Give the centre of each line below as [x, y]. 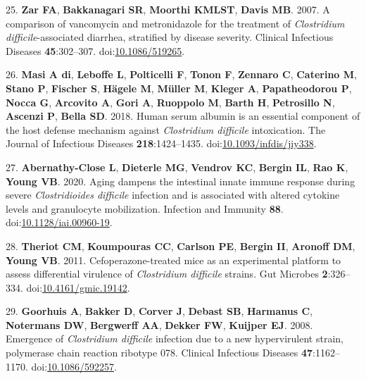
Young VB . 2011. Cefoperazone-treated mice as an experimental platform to [173, 260]
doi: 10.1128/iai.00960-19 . [59, 222]
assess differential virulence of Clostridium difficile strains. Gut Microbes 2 [167, 274]
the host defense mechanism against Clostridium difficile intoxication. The [166, 129]
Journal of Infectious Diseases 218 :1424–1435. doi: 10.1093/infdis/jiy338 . [161, 143]
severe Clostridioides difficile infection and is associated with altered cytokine [173, 195]
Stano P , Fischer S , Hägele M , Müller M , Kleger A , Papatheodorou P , [179, 88]
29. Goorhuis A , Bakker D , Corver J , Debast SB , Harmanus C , [159, 311]
